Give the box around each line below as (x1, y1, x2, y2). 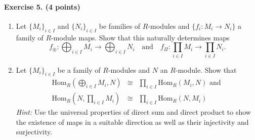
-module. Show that (175, 64, 237, 75)
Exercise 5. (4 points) (4, 1, 80, 12)
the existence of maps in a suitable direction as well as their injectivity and (16, 116, 249, 127)
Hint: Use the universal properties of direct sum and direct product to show (16, 107, 251, 117)
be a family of (57, 64, 101, 75)
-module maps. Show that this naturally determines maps (51, 32, 230, 42)
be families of (99, 20, 141, 31)
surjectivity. (16, 126, 53, 137)
